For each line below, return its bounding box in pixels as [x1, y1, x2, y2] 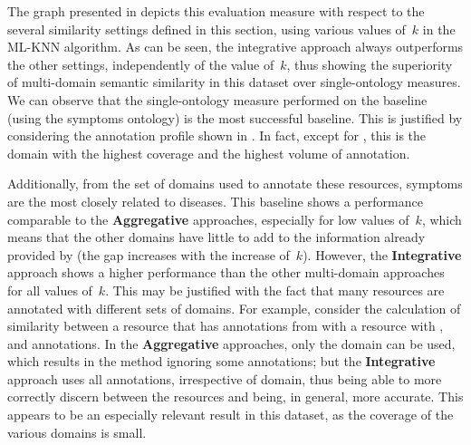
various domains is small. [7, 422, 147, 441]
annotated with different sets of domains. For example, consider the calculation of [7, 298, 461, 317]
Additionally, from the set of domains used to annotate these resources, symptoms [7, 174, 463, 193]
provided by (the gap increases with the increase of [7, 245, 290, 264]
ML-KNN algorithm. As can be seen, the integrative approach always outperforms [7, 37, 464, 56]
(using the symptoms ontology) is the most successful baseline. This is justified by [7, 108, 463, 127]
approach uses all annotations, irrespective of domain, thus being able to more [7, 369, 442, 388]
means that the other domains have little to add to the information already [7, 227, 426, 247]
